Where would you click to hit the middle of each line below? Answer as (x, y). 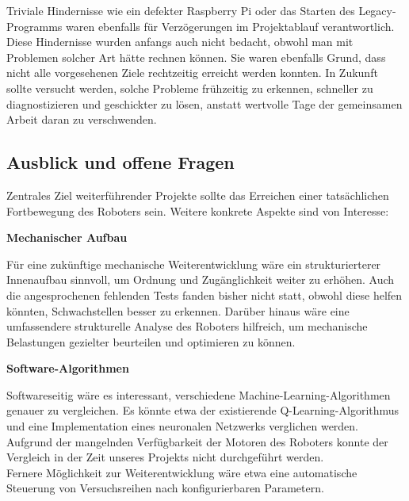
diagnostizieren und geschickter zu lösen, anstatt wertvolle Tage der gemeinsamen (204, 103)
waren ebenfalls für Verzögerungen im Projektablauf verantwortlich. (230, 26)
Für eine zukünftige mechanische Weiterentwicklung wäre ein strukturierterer (194, 264)
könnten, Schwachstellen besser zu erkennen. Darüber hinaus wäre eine (178, 310)
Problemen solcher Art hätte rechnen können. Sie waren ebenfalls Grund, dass (196, 57)
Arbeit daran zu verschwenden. (82, 119)
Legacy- (377, 10)
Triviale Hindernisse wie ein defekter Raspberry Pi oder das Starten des (181, 10)
